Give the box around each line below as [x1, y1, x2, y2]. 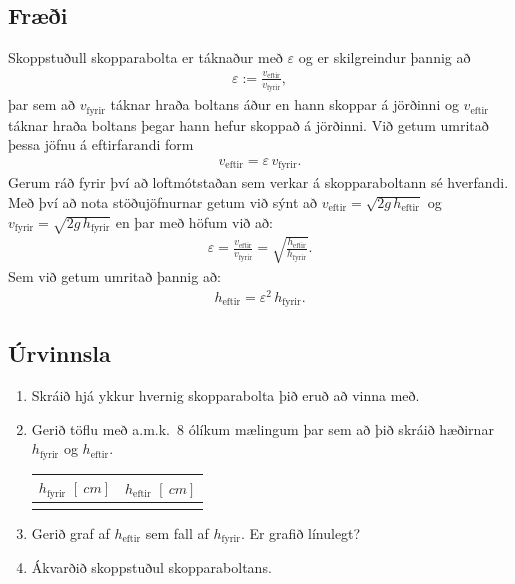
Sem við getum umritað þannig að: [8, 265, 221, 286]
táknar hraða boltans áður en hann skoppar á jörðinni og [110, 94, 459, 115]
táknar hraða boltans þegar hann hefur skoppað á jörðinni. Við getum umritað [8, 114, 489, 135]
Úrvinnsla [8, 338, 111, 369]
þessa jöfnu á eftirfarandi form [8, 134, 194, 155]
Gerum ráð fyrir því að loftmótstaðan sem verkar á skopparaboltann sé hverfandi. [8, 172, 509, 193]
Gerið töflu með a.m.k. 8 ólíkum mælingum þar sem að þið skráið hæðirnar [31, 418, 494, 439]
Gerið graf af [31, 522, 110, 543]
